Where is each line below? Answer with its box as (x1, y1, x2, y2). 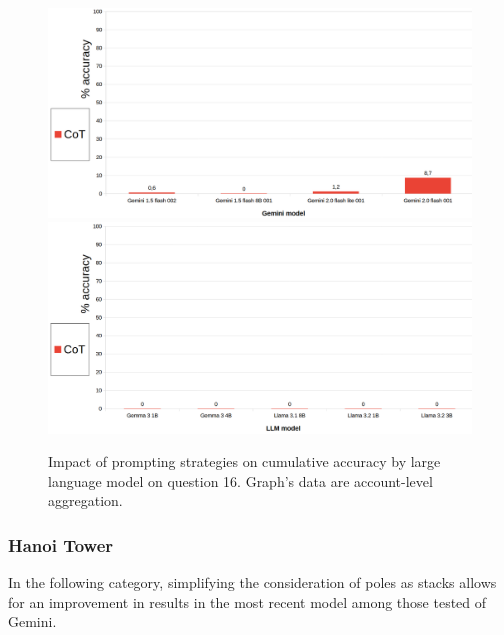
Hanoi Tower (8, 532, 114, 557)
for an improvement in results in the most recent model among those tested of (8, 591, 487, 612)
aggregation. (48, 490, 123, 511)
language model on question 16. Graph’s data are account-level (48, 470, 433, 491)
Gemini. (8, 611, 57, 632)
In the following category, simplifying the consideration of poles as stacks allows (8, 572, 497, 593)
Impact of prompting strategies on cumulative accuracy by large (48, 451, 441, 472)
